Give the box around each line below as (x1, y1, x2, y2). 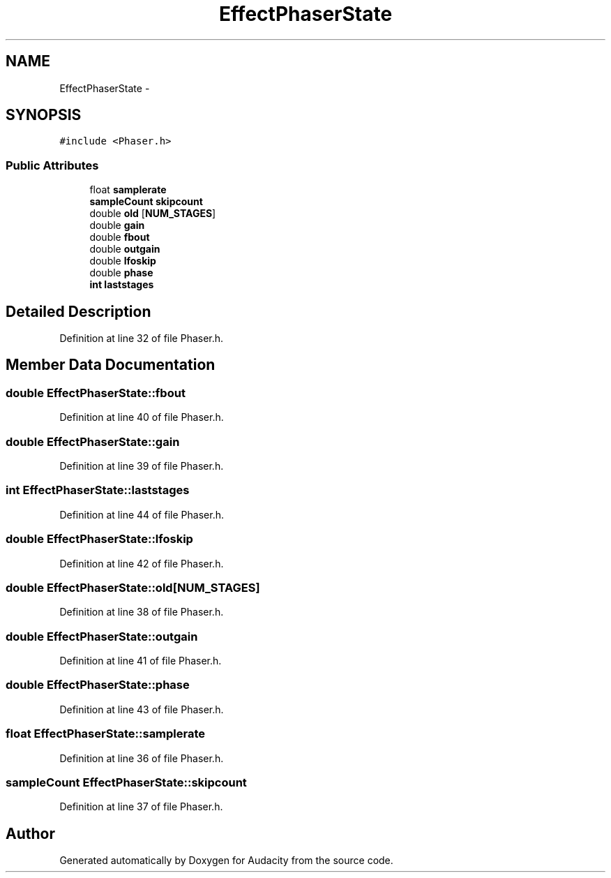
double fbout (89, 231, 150, 244)
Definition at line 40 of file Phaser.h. (59, 411, 224, 424)
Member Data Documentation (6, 356, 216, 374)
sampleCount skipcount (89, 195, 203, 208)
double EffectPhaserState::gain (6, 434, 180, 449)
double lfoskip (89, 255, 156, 267)
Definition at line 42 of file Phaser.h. (59, 557, 224, 570)
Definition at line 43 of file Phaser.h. (59, 703, 224, 715)
